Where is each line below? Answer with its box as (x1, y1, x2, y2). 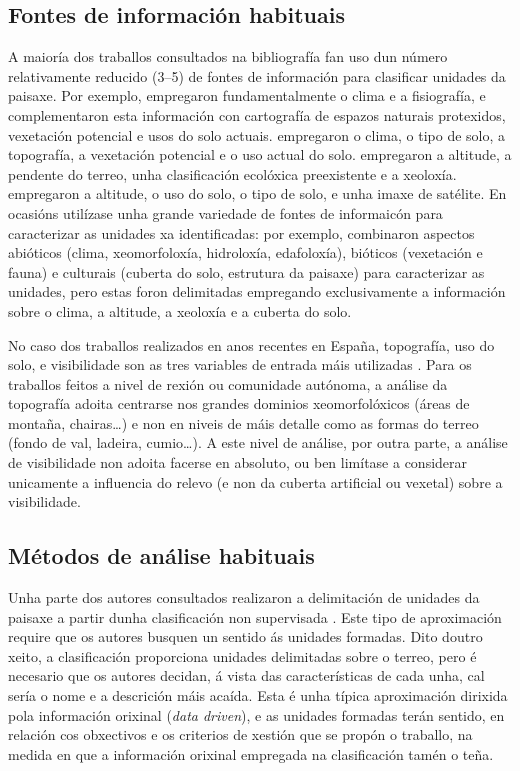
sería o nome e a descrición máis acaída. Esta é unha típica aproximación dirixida (8, 685, 508, 706)
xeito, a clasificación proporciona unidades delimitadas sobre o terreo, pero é (8, 645, 477, 666)
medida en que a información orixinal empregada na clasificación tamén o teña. (8, 743, 494, 764)
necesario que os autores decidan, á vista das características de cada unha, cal (8, 665, 485, 686)
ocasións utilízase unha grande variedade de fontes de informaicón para (8, 202, 443, 223)
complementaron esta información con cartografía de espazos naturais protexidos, (8, 104, 506, 125)
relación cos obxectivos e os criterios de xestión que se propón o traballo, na (8, 724, 473, 745)
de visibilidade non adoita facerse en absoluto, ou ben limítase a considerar (8, 452, 468, 473)
